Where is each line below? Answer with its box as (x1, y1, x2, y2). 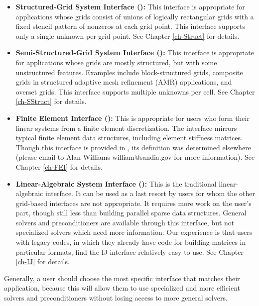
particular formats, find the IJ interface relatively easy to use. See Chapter (15, 246, 244, 257)
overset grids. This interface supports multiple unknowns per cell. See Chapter (15, 86, 255, 97)
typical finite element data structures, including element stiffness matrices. (15, 132, 243, 143)
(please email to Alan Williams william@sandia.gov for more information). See (15, 152, 255, 162)
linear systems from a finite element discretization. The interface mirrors (15, 122, 237, 133)
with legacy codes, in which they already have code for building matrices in (15, 237, 246, 247)
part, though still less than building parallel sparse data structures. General (15, 207, 247, 218)
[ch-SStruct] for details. (15, 96, 87, 106)
